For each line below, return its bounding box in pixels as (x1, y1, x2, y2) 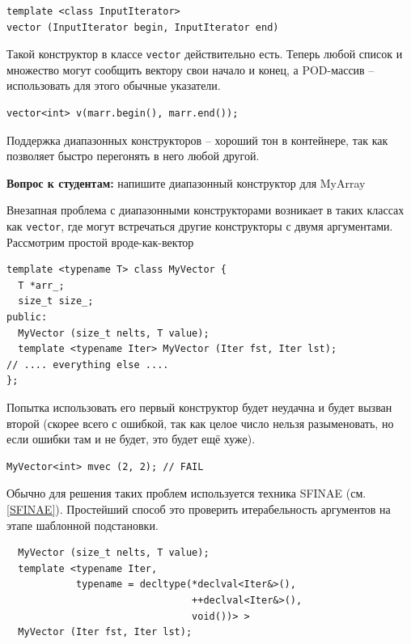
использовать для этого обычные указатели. (6, 77, 221, 94)
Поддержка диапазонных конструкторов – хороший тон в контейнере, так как (6, 131, 388, 148)
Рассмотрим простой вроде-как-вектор (6, 233, 194, 250)
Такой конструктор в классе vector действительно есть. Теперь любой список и (6, 45, 403, 62)
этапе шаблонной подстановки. (6, 516, 159, 533)
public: (6, 311, 48, 324)
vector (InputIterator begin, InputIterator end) (6, 21, 279, 33)
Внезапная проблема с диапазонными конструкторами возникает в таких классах (6, 201, 405, 218)
